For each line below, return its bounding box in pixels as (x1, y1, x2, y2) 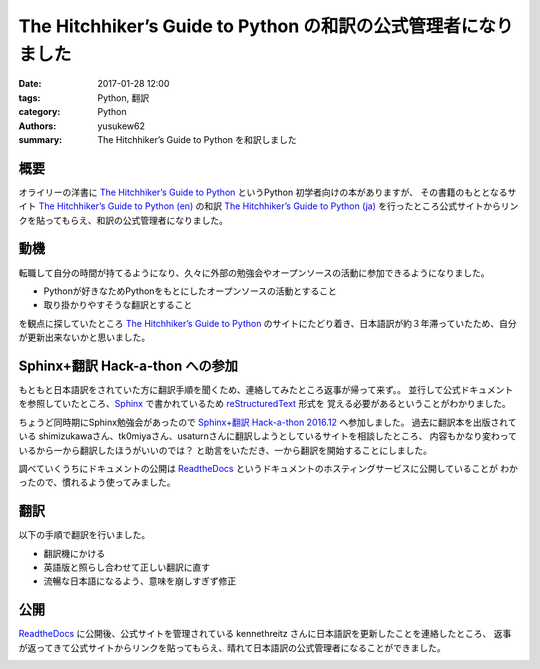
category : (18, 106, 61, 118)
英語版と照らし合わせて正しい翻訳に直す (43, 561, 210, 573)
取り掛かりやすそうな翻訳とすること (43, 299, 193, 311)
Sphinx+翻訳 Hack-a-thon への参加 (18, 357, 239, 374)
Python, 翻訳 (97, 91, 150, 104)
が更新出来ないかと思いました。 (18, 331, 150, 344)
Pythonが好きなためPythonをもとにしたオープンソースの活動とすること (43, 285, 337, 297)
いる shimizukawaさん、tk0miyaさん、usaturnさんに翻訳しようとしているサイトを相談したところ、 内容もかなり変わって (18, 430, 517, 442)
